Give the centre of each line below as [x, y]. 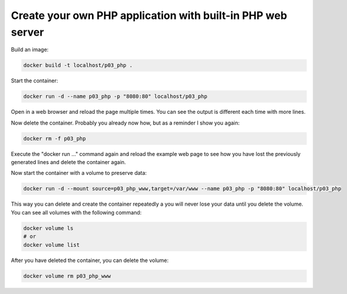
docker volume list [51, 245]
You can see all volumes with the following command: [76, 212]
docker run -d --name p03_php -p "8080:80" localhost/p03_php [115, 97]
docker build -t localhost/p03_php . [78, 65]
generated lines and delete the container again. [69, 162]
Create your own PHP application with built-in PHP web [149, 15]
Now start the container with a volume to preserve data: [79, 173]
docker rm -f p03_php [55, 138]
